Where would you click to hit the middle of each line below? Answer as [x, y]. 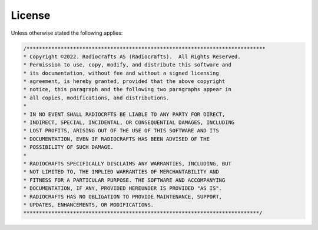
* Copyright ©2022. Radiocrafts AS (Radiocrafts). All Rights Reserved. [132, 56]
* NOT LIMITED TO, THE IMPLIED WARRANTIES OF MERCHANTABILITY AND [121, 172]
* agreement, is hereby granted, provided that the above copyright [124, 81]
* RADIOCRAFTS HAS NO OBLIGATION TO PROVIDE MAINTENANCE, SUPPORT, [123, 196]
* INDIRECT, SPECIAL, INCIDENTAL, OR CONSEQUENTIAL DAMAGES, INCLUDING [129, 123]
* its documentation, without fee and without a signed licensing [121, 73]
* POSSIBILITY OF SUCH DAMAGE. [69, 147]
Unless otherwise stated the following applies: [67, 33]
